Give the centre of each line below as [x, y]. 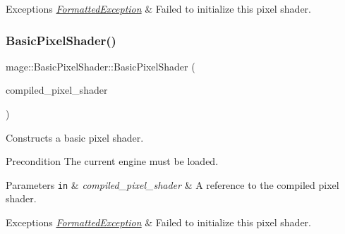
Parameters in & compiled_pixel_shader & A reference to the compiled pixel [172, 184]
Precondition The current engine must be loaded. [112, 161]
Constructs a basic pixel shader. [75, 137]
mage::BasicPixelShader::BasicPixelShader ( [101, 66]
